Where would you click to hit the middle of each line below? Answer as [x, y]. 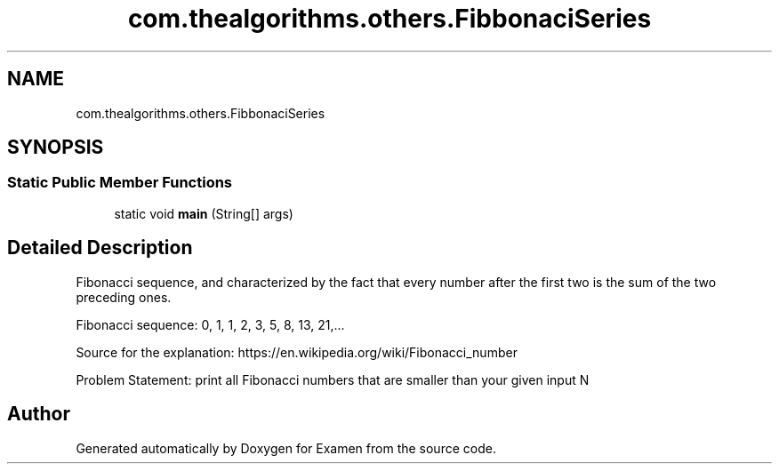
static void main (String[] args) [204, 213]
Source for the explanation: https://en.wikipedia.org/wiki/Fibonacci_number [297, 352]
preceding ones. [124, 297]
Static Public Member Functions [120, 183]
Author [39, 414]
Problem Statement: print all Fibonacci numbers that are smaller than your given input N [333, 379]
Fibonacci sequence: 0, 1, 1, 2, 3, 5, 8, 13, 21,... [210, 324]
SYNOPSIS [56, 148]
